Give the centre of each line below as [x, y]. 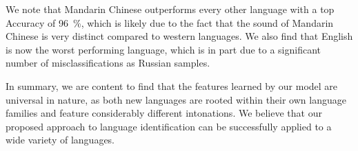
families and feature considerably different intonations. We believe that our [164, 113]
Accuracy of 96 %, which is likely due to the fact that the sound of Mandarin [170, 22]
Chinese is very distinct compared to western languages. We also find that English [179, 36]
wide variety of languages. [60, 140]
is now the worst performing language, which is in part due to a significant [163, 49]
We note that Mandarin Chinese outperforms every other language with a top [170, 9]
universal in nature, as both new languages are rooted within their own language [176, 99]
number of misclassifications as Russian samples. [108, 63]
